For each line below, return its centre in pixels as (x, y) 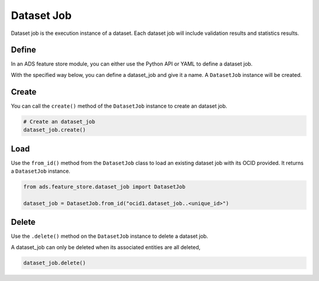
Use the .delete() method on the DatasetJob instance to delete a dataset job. (110, 236)
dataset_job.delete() (55, 263)
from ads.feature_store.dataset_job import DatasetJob (104, 187)
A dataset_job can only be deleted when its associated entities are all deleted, (106, 247)
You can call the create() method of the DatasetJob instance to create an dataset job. (119, 106)
